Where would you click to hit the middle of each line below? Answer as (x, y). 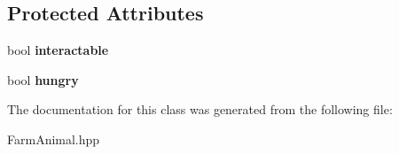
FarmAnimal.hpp (54, 139)
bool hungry (43, 79)
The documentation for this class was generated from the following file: (200, 109)
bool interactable (58, 50)
